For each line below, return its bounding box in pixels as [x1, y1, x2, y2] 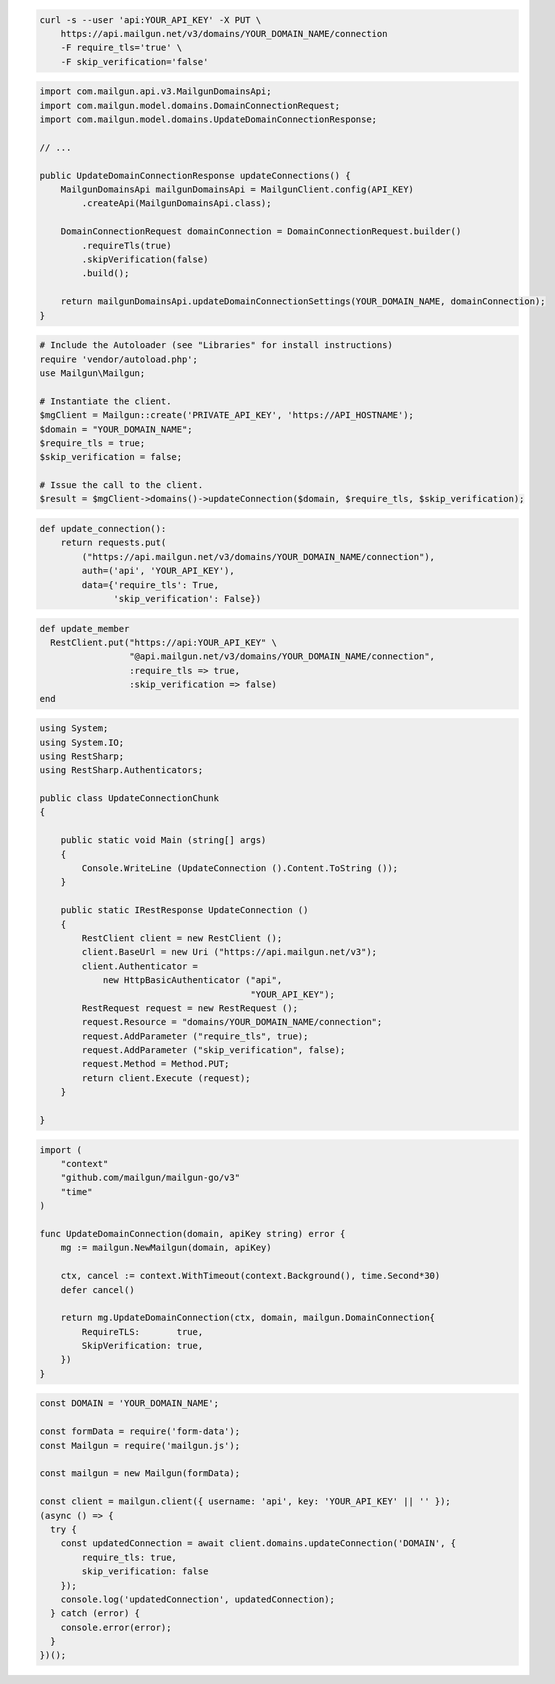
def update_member [39, 623, 130, 634]
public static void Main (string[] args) [60, 835, 267, 846]
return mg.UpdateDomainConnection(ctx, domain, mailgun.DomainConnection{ [60, 1312, 435, 1324]
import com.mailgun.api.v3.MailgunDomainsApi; [39, 86, 272, 97]
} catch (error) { [50, 1608, 140, 1619]
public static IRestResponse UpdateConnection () [60, 905, 309, 916]
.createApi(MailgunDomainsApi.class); [81, 198, 272, 209]
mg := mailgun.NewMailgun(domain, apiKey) [60, 1242, 272, 1254]
